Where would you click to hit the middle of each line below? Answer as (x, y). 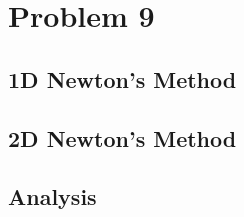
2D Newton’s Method (122, 137)
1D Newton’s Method (122, 78)
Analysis (52, 196)
